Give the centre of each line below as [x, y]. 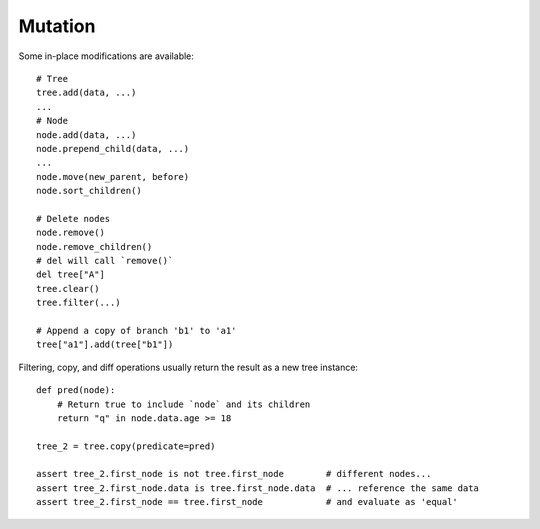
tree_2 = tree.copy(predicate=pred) [126, 446]
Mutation [57, 26]
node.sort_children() [89, 191]
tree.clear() [68, 288]
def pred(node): [76, 390]
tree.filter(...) [78, 303]
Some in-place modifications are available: [106, 56]
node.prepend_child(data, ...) [113, 148]
